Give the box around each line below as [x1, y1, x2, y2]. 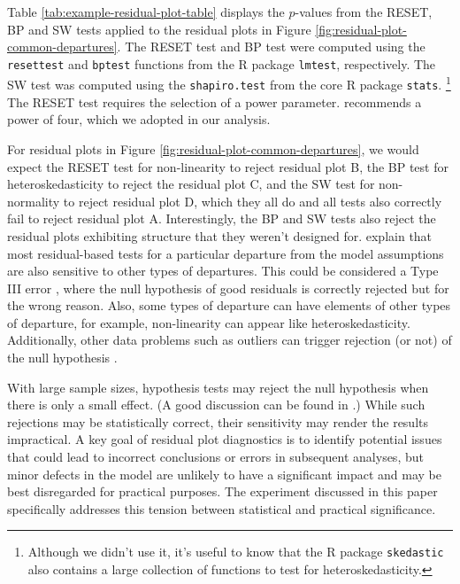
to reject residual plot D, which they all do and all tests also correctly [63, 191, 442, 210]
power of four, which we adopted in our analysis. [7, 110, 271, 128]
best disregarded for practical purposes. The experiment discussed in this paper [7, 482, 438, 501]
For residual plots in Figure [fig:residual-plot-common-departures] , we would [7, 139, 419, 158]
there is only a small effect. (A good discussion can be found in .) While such [7, 395, 425, 414]
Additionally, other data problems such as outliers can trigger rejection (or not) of [7, 331, 452, 349]
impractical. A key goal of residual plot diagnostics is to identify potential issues [7, 430, 442, 448]
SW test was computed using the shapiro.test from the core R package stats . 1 [7, 73, 451, 94]
